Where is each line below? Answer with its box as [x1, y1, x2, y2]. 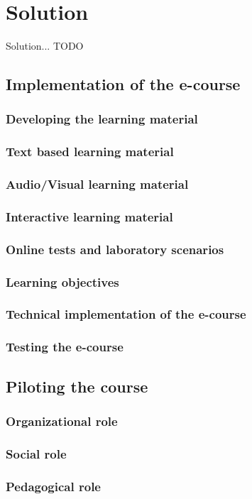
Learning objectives [6, 273, 119, 290]
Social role [6, 444, 67, 462]
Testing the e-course [6, 338, 124, 356]
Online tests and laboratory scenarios [6, 240, 224, 258]
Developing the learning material [6, 110, 198, 128]
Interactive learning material [6, 207, 173, 225]
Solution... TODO [6, 38, 84, 53]
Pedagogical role [6, 477, 101, 495]
